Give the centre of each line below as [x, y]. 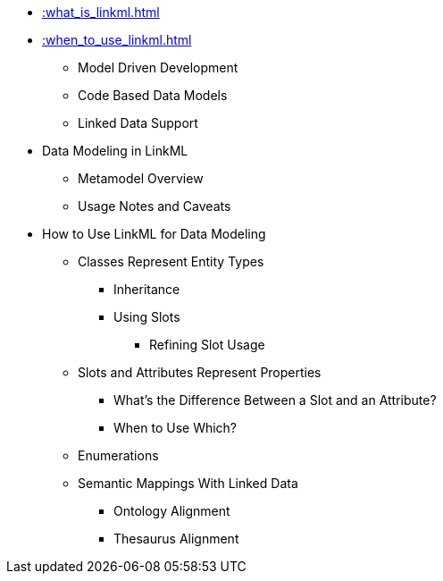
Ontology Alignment [172, 511]
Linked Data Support [138, 123]
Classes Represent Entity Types [171, 261]
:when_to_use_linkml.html [117, 40]
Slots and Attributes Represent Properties [200, 372]
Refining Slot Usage [207, 345]
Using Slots [147, 317]
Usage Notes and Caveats [155, 206]
